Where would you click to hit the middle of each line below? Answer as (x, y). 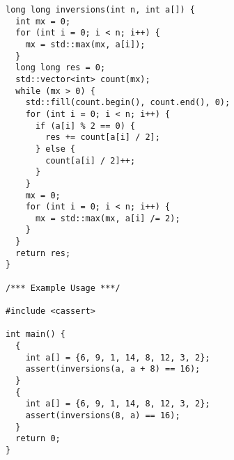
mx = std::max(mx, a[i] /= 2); (108, 218)
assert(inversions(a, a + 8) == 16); (113, 369)
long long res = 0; (61, 68)
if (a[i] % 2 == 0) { (85, 126)
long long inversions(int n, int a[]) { (101, 10)
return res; (43, 253)
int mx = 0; (43, 21)
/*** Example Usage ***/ (63, 288)
